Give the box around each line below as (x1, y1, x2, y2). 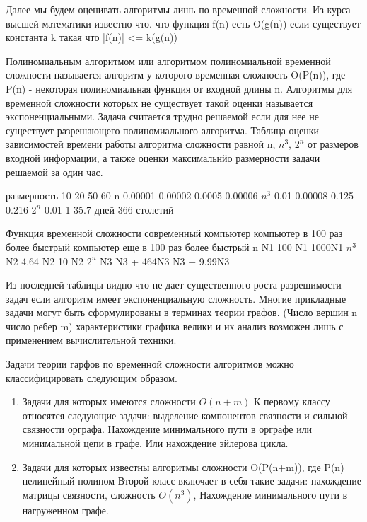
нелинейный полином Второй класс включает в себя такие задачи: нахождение (22, 473, 361, 488)
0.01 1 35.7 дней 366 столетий (44, 202, 174, 216)
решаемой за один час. (6, 164, 103, 179)
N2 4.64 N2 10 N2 (6, 253, 84, 268)
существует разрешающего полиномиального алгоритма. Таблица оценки (6, 122, 320, 137)
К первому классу (254, 394, 330, 409)
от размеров (307, 137, 359, 151)
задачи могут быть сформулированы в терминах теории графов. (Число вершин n (6, 305, 358, 320)
